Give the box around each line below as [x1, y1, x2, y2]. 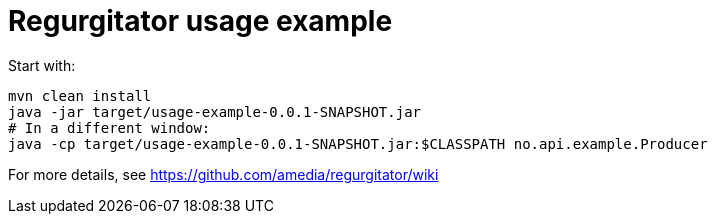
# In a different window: [8, 119, 211, 136]
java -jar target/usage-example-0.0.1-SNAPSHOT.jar [8, 103, 422, 120]
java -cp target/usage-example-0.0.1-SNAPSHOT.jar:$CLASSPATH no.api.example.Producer [8, 135, 708, 152]
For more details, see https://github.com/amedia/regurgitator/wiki [8, 165, 439, 183]
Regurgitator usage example [8, 4, 393, 38]
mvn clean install [8, 87, 152, 104]
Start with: [8, 56, 76, 74]
